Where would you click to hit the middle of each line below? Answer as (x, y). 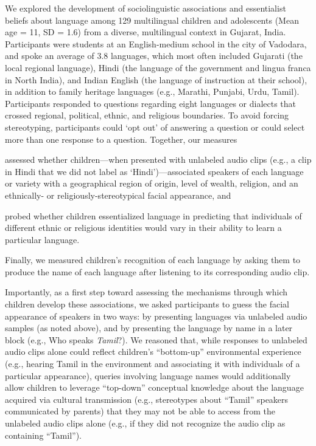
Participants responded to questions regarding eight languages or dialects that (151, 103)
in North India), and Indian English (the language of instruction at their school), (156, 79)
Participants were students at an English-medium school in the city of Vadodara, (156, 43)
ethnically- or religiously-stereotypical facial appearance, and (118, 195)
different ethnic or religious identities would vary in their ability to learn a (143, 228)
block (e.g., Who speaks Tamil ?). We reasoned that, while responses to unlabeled (156, 339)
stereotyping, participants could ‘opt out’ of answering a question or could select (155, 127)
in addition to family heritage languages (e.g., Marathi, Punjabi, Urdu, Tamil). (152, 91)
